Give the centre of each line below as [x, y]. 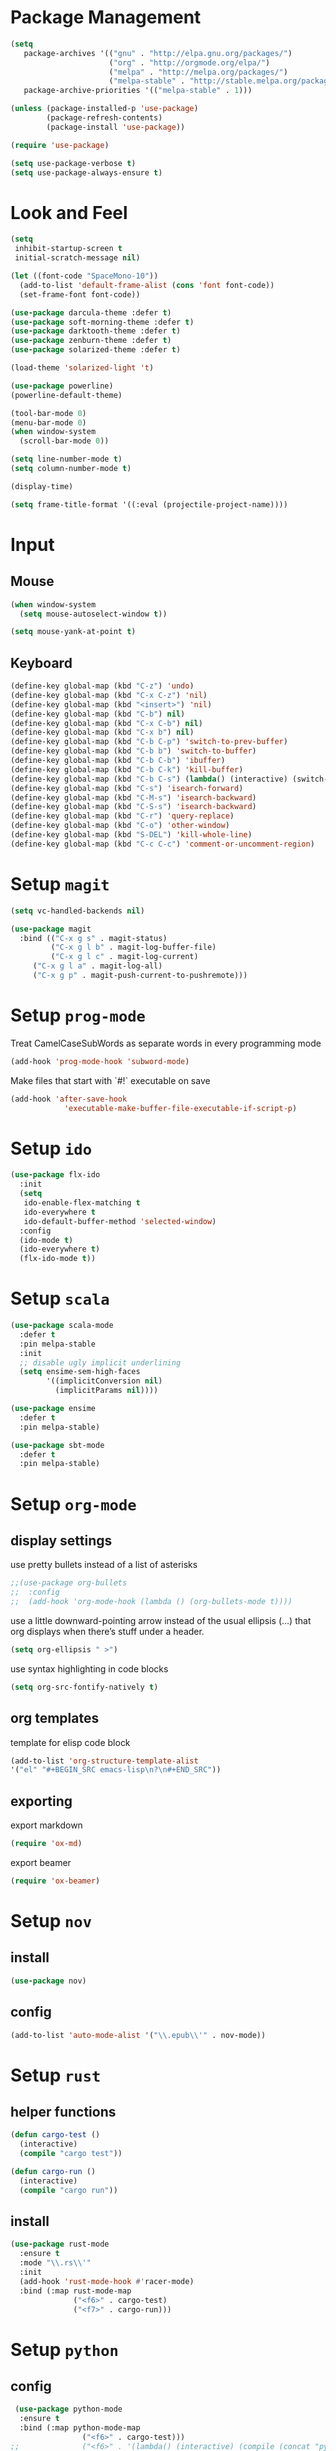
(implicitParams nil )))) [106, 1391]
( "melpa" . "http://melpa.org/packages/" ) [198, 72]
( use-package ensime [53, 1409]
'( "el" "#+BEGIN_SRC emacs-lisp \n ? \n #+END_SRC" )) [116, 1770]
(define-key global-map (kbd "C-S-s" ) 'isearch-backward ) [133, 807]
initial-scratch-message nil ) [77, 258]
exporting [41, 1801]
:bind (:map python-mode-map [80, 2428]
